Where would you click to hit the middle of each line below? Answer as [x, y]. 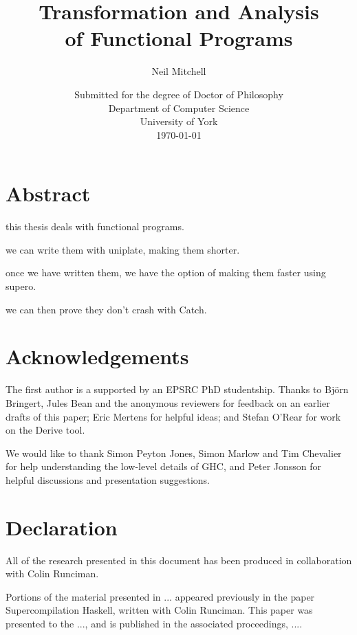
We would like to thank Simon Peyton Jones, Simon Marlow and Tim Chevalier [174, 453]
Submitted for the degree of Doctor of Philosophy [179, 94]
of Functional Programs [179, 38]
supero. [21, 286]
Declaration [62, 527]
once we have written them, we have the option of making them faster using [166, 272]
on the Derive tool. [45, 430]
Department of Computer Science [179, 108]
